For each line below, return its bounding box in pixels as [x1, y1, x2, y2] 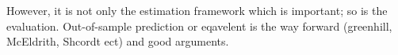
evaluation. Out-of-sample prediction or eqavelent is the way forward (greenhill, [6, 17, 392, 34]
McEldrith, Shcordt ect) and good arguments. [6, 33, 229, 49]
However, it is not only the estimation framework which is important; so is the [6, 2, 388, 18]
